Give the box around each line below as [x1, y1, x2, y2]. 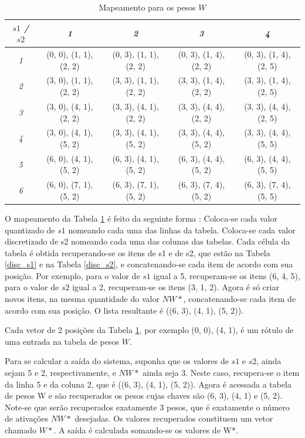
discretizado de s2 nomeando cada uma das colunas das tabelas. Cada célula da [5, 235, 290, 247]
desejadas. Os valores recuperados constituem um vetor [74, 412, 273, 425]
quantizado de [5, 223, 55, 236]
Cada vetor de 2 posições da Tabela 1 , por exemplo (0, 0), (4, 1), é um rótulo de [5, 324, 294, 336]
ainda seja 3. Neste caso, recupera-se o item [143, 366, 300, 379]
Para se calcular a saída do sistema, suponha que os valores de [5, 355, 229, 367]
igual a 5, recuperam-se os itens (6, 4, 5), [153, 269, 300, 281]
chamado [5, 424, 37, 436]
